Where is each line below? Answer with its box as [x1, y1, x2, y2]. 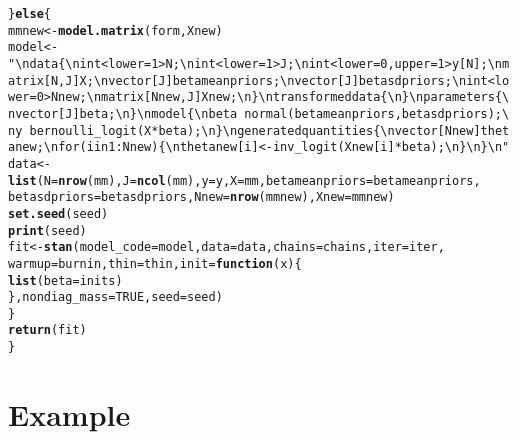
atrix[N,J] [8, 73, 80, 88]
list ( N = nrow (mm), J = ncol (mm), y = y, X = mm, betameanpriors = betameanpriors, [8, 173, 481, 188]
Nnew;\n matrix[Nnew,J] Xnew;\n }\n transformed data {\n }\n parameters [50, 90, 495, 105]
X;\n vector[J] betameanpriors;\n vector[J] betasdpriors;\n [79, 73, 467, 88]
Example [8, 393, 131, 434]
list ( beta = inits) [8, 273, 123, 288]
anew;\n [8, 140, 59, 155]
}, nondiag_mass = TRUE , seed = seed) [8, 290, 223, 305]
